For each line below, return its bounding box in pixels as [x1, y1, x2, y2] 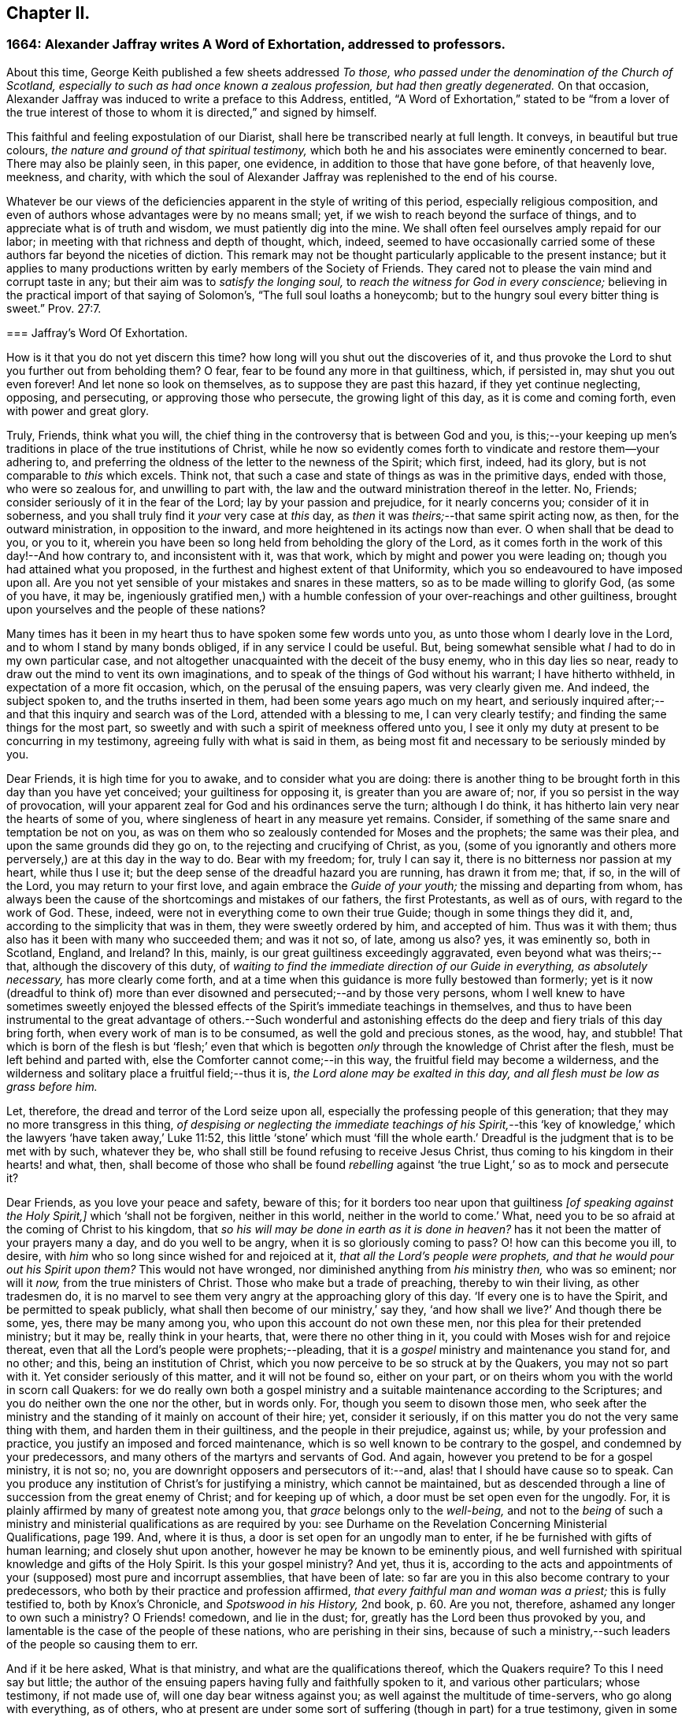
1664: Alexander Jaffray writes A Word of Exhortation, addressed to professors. [6, 36, 506, 53]
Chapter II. [6, 3, 91, 23]
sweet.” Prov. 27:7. [6, 301, 102, 315]
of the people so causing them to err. [6, 1637, 198, 1651]
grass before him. [6, 1079, 98, 1093]
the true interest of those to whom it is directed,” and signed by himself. [6, 105, 377, 119]
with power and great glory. [6, 403, 150, 417]
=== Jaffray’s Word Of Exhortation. [6, 325, 188, 339]
